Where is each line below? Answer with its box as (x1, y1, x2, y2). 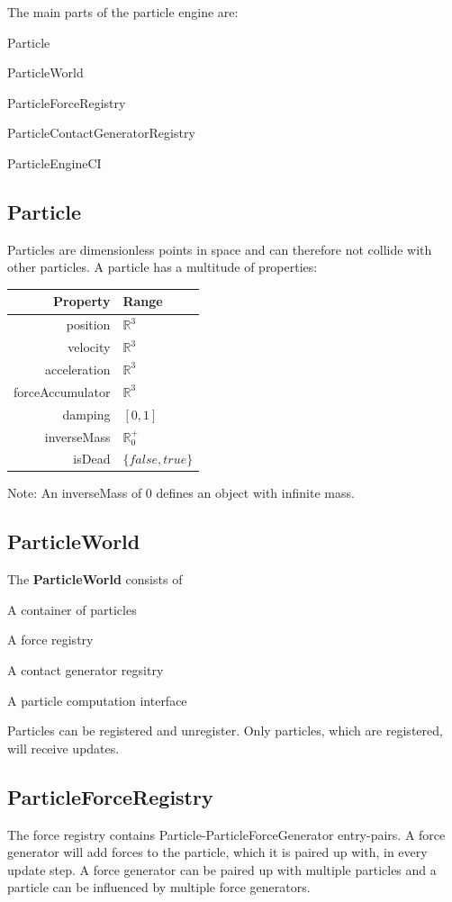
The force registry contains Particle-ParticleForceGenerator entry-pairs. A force (7, 825, 446, 843)
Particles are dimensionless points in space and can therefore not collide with (7, 239, 432, 258)
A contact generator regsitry (7, 661, 164, 680)
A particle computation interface (7, 690, 187, 709)
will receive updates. (7, 738, 120, 757)
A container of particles (7, 600, 137, 618)
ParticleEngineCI (7, 153, 102, 172)
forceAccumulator (14, 382, 111, 401)
